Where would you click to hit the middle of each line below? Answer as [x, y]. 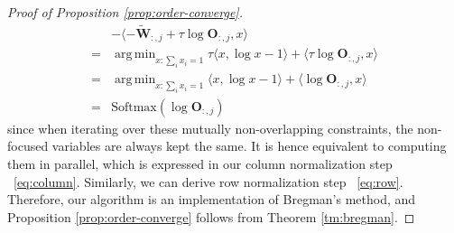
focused [28, 146]
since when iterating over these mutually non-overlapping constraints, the [210, 128]
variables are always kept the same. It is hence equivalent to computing [249, 146]
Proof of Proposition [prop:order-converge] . [125, 12]
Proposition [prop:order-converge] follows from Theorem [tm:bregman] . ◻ [211, 216]
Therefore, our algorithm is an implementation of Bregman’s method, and [212, 199]
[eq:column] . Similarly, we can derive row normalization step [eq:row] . [208, 181]
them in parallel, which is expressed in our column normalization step [200, 164]
